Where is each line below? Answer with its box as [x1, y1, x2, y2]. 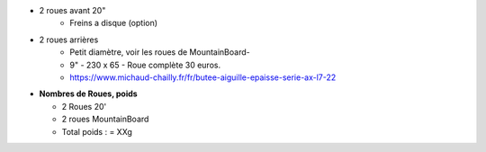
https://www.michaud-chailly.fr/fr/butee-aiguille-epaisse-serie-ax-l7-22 [69, 72, 337, 83]
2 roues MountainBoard [61, 113, 149, 125]
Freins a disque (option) [69, 18, 157, 29]
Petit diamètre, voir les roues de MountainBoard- [69, 47, 251, 58]
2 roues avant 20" [39, 5, 106, 15]
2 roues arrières [39, 34, 99, 45]
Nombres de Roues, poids [39, 88, 139, 99]
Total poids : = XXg [61, 126, 132, 137]
